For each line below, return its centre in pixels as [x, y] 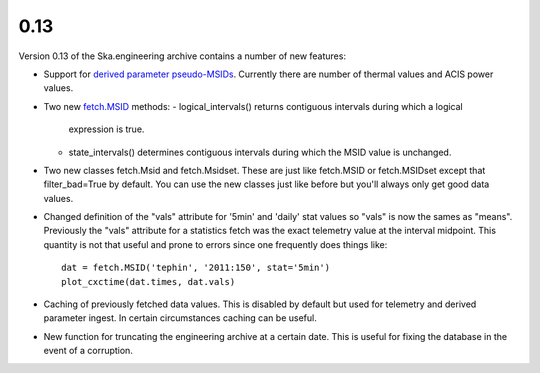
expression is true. [106, 129]
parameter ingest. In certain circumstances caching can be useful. [180, 318]
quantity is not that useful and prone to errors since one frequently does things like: [215, 244]
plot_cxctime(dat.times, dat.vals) [148, 281]
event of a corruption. [88, 351]
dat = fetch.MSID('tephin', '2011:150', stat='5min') [195, 268]
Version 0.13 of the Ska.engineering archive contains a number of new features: [182, 56]
